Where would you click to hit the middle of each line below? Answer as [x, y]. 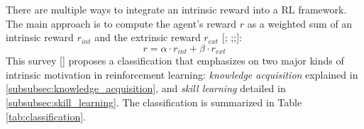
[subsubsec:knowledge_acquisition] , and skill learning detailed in [146, 88]
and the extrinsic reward [148, 37]
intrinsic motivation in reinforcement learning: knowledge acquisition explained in [182, 74]
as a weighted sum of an [300, 23]
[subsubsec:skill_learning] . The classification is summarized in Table [154, 102]
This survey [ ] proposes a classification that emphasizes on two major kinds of [175, 61]
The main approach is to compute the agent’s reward [121, 23]
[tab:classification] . [46, 116]
